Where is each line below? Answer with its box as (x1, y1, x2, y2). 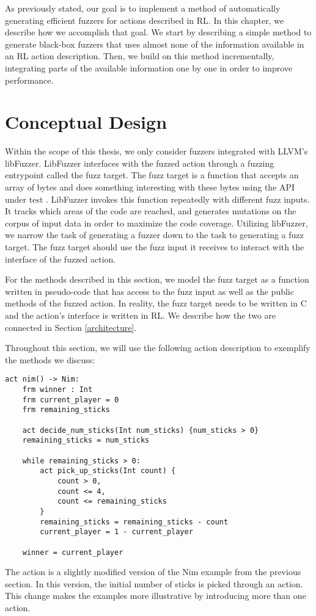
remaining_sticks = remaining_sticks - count (40, 517, 229, 526)
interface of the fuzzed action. (5, 252, 116, 265)
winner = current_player (22, 548, 123, 557)
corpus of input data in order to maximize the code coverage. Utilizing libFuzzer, (5, 216, 308, 229)
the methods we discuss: (5, 353, 95, 366)
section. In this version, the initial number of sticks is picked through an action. (5, 577, 303, 590)
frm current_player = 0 (22, 395, 119, 404)
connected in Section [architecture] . (5, 321, 137, 333)
